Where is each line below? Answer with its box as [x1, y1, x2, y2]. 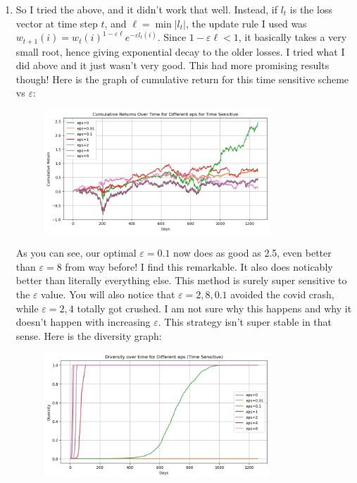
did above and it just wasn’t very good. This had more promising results [15, 58, 330, 73]
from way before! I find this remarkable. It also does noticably [65, 259, 333, 274]
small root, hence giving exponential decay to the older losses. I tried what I [15, 44, 345, 59]
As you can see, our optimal [15, 245, 137, 260]
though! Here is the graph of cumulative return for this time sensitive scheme [15, 71, 349, 86]
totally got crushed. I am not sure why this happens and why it [77, 300, 352, 315]
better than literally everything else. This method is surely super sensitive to [15, 273, 347, 288]
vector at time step [15, 16, 98, 30]
